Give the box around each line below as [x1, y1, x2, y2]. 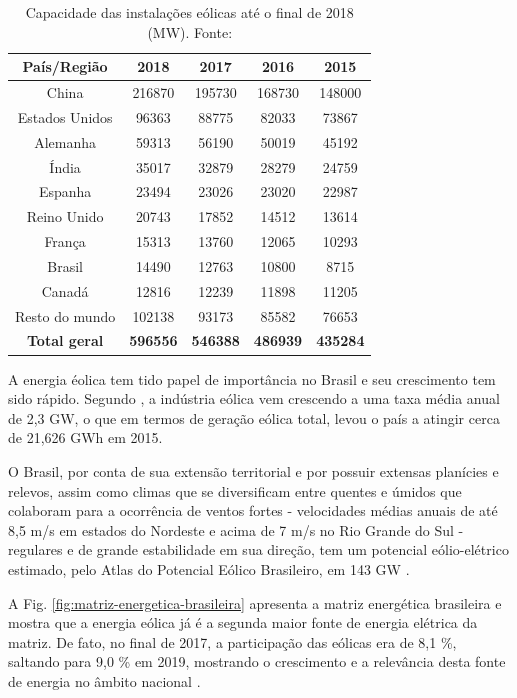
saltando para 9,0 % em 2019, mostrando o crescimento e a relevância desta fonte [8, 651, 506, 672]
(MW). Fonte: [147, 21, 233, 42]
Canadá [41, 280, 89, 301]
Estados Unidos [17, 106, 113, 127]
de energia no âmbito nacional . [8, 670, 201, 691]
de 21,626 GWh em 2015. [8, 427, 163, 448]
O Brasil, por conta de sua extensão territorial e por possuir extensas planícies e [8, 460, 499, 481]
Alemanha [34, 131, 97, 152]
